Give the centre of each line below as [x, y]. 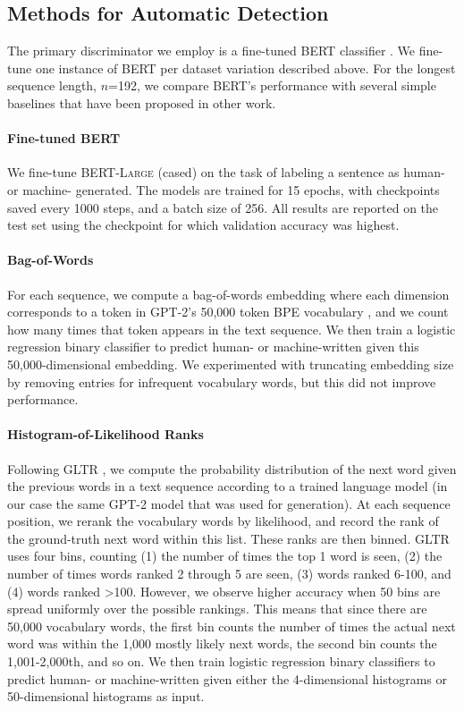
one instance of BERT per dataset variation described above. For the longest [245, 68]
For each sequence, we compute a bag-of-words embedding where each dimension [228, 294]
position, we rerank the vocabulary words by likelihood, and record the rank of [223, 521]
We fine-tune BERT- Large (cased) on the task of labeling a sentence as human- [226, 172]
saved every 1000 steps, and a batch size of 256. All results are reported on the [223, 207]
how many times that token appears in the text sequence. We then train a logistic [232, 329]
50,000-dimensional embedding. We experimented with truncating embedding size [231, 364]
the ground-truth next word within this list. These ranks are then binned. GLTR [228, 538]
